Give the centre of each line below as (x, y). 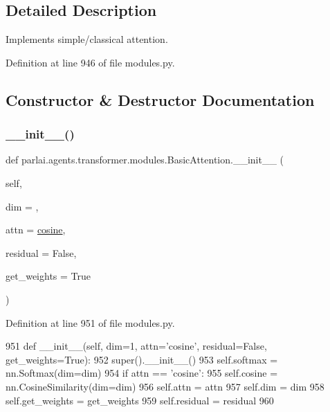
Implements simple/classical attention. (87, 39)
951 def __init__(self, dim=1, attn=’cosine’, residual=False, (136, 346)
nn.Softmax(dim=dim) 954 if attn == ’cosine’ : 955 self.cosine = (142, 373)
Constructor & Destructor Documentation (160, 99)
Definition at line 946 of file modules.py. (90, 62)
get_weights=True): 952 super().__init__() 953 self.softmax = (142, 359)
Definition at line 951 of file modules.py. (90, 322)
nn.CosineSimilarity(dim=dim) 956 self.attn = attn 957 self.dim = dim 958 (165, 386)
